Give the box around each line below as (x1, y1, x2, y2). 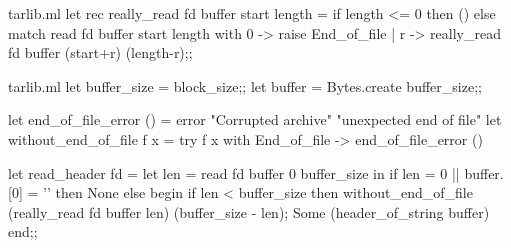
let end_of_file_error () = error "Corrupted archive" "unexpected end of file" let (8, 109, 502, 130)
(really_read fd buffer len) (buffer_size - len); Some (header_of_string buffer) (8, 201, 490, 222)
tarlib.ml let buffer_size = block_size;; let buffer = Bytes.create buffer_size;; (8, 75, 482, 96)
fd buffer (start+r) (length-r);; (8, 42, 193, 63)
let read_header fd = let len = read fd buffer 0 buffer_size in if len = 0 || (8, 162, 460, 183)
